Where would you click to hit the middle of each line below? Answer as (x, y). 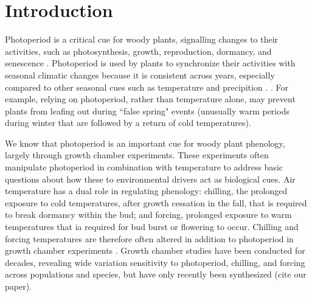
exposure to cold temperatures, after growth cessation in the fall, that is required (156, 202)
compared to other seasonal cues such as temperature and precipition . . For (147, 87)
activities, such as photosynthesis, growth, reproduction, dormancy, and (138, 51)
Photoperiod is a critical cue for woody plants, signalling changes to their (142, 39)
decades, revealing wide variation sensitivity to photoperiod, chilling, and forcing (155, 262)
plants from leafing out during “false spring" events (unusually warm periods (147, 110)
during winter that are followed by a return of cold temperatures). (128, 123)
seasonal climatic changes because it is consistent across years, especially (140, 75)
